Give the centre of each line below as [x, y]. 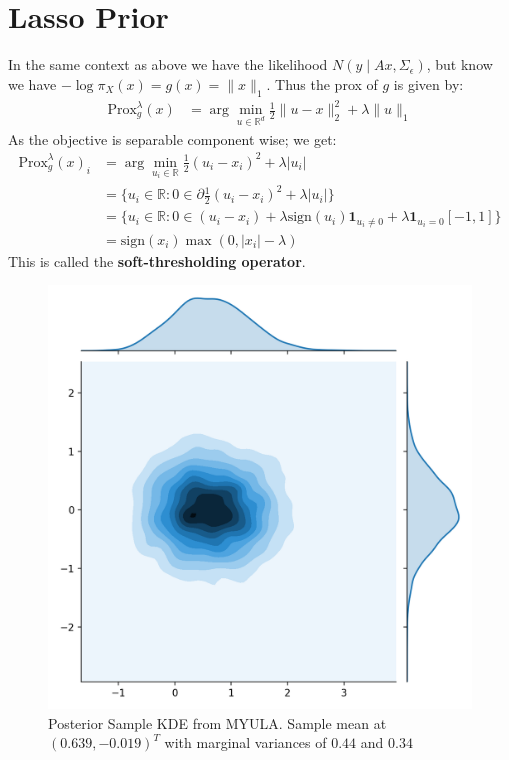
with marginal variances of [245, 742]
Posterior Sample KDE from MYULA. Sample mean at [217, 722]
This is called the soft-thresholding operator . [157, 260]
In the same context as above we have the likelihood [168, 64]
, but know [459, 64]
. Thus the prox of [322, 83]
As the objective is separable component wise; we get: [172, 138]
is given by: [428, 83]
